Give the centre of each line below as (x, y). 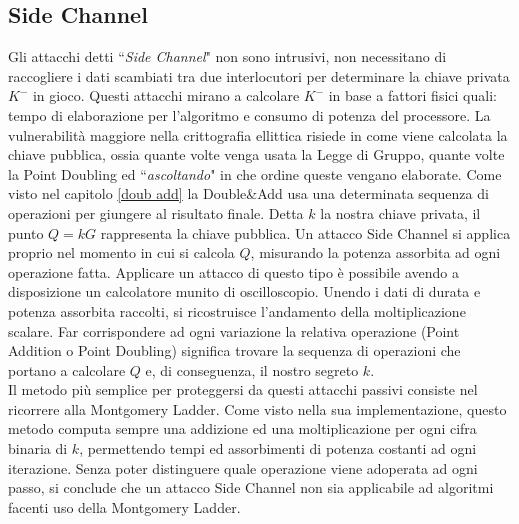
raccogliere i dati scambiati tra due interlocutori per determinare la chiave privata (259, 75)
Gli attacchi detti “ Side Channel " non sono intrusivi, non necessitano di (227, 56)
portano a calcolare (67, 369)
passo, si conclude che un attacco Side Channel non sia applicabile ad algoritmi (251, 487)
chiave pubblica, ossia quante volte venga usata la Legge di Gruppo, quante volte (256, 154)
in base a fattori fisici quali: (412, 95)
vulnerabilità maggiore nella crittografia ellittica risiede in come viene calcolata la (258, 134)
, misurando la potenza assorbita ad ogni (375, 252)
